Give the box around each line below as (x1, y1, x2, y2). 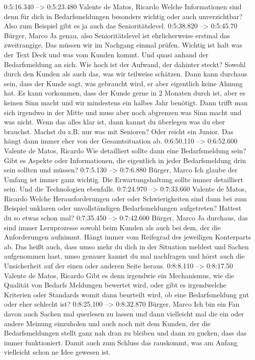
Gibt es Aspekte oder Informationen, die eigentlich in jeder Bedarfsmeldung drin (4, 155, 246, 165)
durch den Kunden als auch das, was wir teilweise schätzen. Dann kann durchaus (4, 69, 248, 79)
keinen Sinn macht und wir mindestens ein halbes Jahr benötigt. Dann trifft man (4, 97, 248, 107)
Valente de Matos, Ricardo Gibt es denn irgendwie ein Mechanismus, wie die (4, 270, 234, 280)
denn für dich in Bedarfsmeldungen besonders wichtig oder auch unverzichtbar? (4, 11, 243, 21)
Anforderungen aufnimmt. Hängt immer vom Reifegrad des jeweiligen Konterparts (4, 232, 251, 242)
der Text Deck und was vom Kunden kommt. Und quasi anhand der (4, 49, 208, 59)
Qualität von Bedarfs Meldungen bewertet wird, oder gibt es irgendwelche (4, 280, 227, 290)
